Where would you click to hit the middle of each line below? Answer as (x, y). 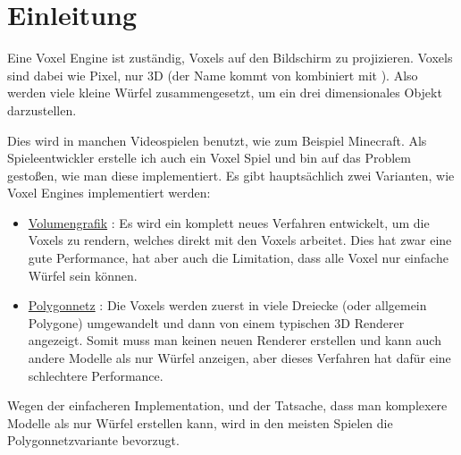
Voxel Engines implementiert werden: (109, 193)
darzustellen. (42, 110)
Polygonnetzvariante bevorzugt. (93, 440)
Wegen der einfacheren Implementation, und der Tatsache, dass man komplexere (227, 405)
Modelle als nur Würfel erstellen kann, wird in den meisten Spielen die (200, 422)
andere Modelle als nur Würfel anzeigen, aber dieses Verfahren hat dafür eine (239, 358)
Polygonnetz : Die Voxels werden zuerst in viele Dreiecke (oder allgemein (227, 305)
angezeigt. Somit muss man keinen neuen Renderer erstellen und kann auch (235, 340)
